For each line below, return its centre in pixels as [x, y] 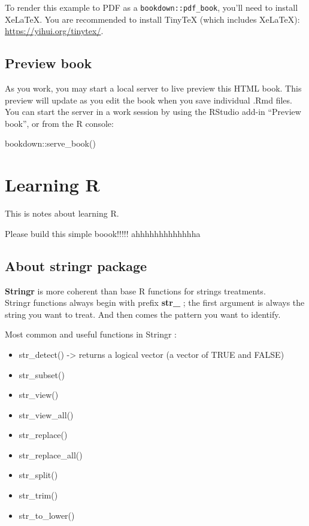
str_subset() [42, 374]
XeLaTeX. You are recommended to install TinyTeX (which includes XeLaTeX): [152, 19]
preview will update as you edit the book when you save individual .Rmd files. [149, 100]
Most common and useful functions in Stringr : [91, 334]
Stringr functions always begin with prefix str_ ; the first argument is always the [155, 302]
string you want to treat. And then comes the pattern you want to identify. [143, 314]
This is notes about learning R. [62, 213]
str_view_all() [46, 414]
